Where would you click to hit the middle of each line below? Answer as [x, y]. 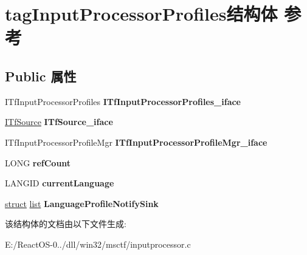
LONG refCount [38, 162]
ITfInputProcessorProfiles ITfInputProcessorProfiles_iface [123, 101]
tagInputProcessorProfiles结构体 [141, 14]
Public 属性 [41, 76]
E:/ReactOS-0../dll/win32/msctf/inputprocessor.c [98, 244]
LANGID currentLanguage [60, 183]
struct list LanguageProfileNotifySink [82, 203]
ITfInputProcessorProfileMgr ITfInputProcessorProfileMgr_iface [136, 142]
